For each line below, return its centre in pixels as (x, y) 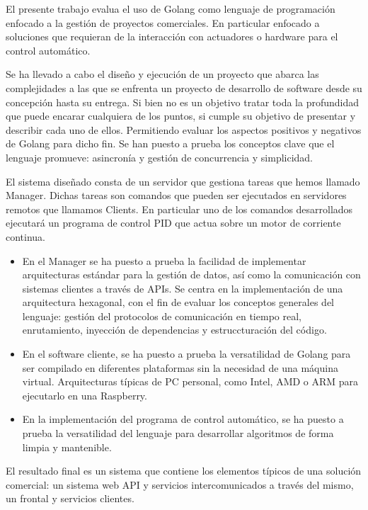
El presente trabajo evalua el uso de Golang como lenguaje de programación (171, 8)
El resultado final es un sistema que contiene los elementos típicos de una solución (184, 471)
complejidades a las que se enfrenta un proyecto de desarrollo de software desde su (184, 87)
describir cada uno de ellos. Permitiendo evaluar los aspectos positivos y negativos (184, 129)
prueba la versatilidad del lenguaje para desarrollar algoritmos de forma (178, 433)
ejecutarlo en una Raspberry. (85, 395)
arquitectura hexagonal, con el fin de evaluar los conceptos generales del (178, 302)
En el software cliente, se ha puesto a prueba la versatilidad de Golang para (186, 354)
